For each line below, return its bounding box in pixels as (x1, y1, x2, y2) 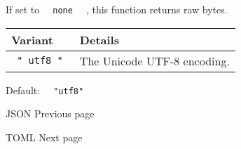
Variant (11, 31, 53, 48)
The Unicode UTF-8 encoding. (79, 52, 230, 69)
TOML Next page (6, 129, 83, 144)
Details (79, 31, 119, 48)
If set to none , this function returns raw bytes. (6, 2, 228, 16)
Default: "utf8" (6, 82, 84, 97)
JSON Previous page (6, 106, 95, 121)
